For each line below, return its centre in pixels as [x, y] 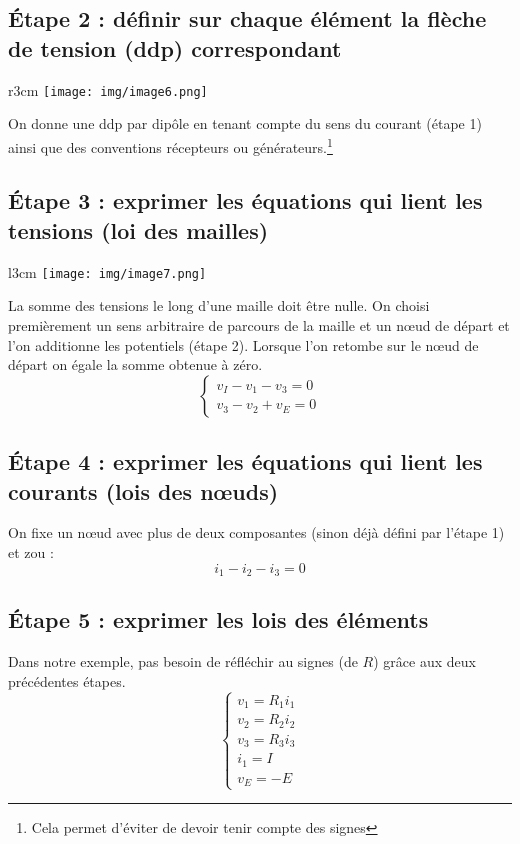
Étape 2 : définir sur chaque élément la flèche [247, 18]
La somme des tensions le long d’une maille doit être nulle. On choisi [219, 305]
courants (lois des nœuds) [143, 490]
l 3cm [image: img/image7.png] [107, 271]
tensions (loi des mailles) [138, 229]
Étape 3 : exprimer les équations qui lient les [245, 200]
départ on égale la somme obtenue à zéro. [135, 364]
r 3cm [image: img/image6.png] [108, 89]
